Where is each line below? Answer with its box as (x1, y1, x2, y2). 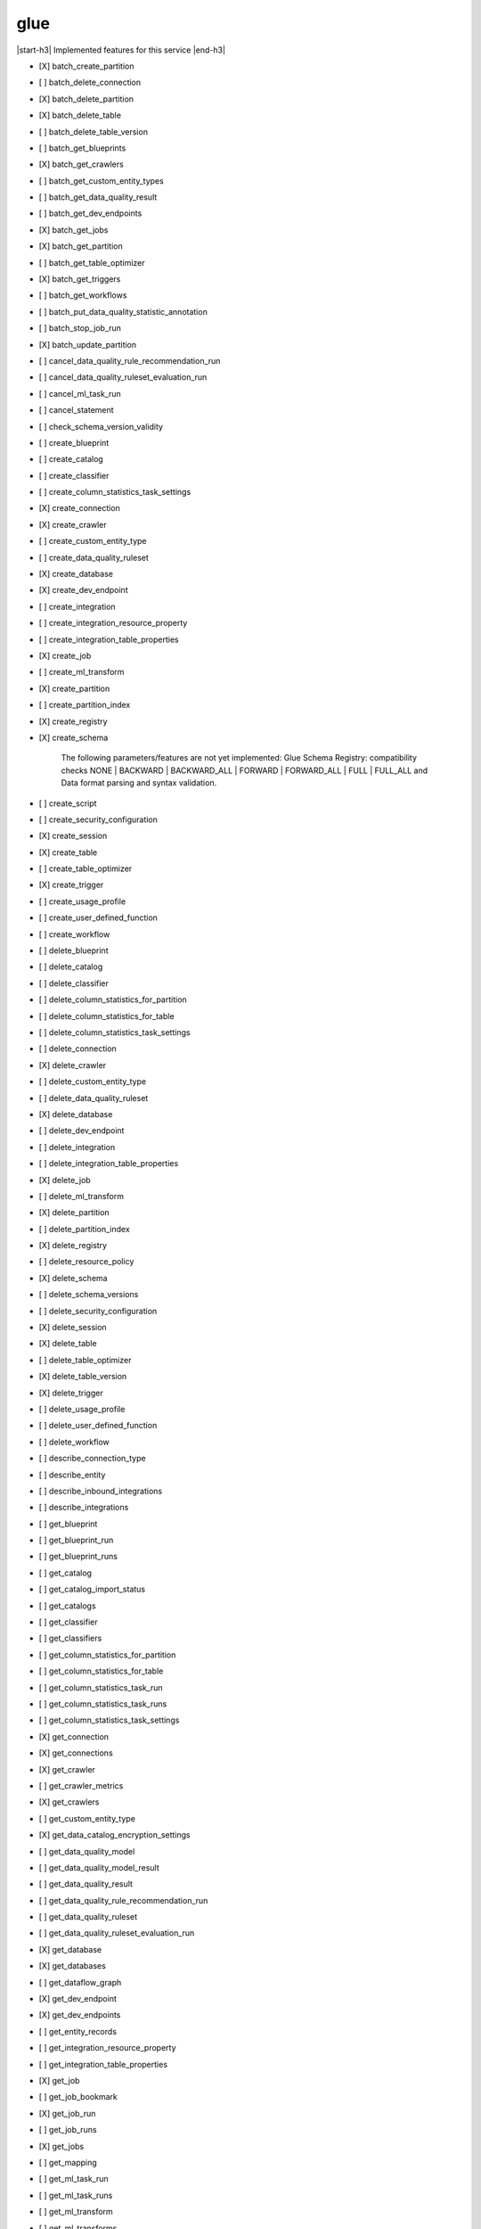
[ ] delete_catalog (38, 961, 103, 972)
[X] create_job (38, 651, 92, 661)
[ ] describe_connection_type (38, 1453, 146, 1464)
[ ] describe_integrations (38, 1502, 129, 1513)
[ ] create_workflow (38, 928, 110, 940)
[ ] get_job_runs (38, 2125, 97, 2135)
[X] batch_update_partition (38, 339, 137, 350)
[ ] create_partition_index (38, 700, 131, 711)
